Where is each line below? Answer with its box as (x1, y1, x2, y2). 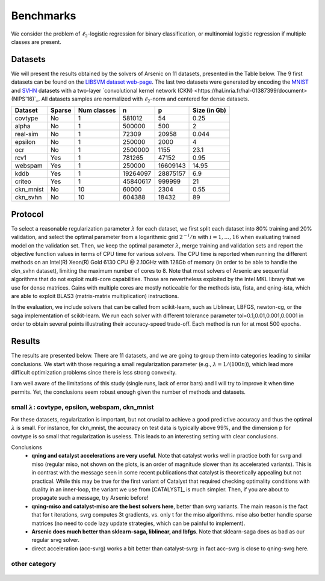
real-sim (14, 130, 39, 138)
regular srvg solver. (31, 536, 79, 544)
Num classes (78, 106, 116, 114)
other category (11, 560, 57, 568)
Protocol (11, 209, 44, 219)
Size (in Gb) (193, 106, 227, 114)
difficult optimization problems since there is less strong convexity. (11, 368, 177, 376)
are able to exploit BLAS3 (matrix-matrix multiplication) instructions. (11, 293, 179, 300)
